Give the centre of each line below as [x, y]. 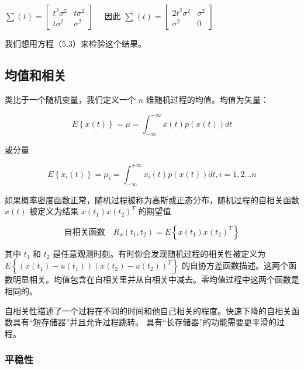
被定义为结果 [54, 211]
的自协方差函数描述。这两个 [235, 265]
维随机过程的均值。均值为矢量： [207, 99]
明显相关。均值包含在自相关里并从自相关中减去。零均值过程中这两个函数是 [156, 279]
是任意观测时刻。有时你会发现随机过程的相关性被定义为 [159, 253]
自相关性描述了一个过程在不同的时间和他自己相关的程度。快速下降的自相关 [148, 310]
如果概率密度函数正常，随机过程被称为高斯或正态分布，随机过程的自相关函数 [152, 199]
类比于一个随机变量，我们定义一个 [70, 99]
